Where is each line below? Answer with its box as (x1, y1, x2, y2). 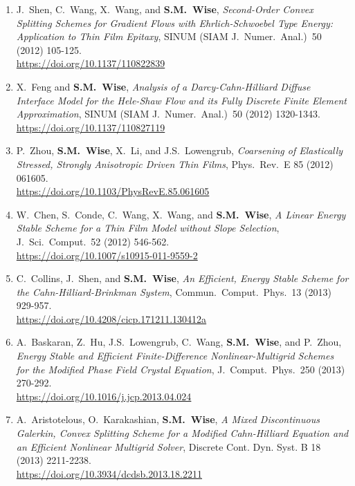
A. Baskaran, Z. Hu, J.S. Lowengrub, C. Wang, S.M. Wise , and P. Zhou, (16, 335, 342, 349)
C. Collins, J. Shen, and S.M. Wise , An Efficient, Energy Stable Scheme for (16, 271, 349, 286)
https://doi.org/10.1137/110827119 (16, 120, 165, 134)
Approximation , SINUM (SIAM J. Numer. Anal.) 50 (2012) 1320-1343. (16, 106, 320, 121)
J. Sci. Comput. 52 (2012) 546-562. (16, 234, 170, 248)
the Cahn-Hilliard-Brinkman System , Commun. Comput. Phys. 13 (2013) (16, 284, 331, 299)
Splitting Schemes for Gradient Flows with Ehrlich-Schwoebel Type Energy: (16, 15, 334, 30)
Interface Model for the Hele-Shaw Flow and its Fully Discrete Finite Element (16, 93, 347, 107)
